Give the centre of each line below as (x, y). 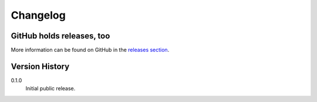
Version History (40, 66)
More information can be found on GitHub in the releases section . (90, 50)
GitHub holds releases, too (60, 36)
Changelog (38, 15)
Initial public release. (50, 89)
